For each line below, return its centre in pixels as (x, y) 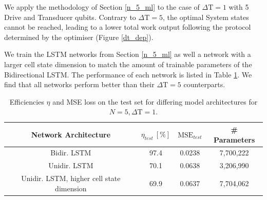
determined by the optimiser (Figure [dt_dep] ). (79, 37)
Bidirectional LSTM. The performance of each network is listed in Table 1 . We (128, 74)
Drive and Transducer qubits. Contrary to (70, 17)
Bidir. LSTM (71, 153)
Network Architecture (71, 134)
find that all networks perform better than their (79, 84)
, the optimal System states (206, 17)
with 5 (239, 7)
